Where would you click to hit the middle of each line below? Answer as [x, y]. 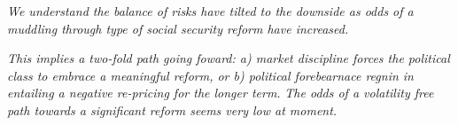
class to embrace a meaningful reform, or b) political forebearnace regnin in [210, 75]
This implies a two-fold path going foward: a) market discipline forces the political [229, 58]
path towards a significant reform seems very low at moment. [172, 109]
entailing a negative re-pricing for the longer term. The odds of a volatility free [221, 93]
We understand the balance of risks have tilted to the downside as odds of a [210, 11]
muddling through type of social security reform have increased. [178, 28]
